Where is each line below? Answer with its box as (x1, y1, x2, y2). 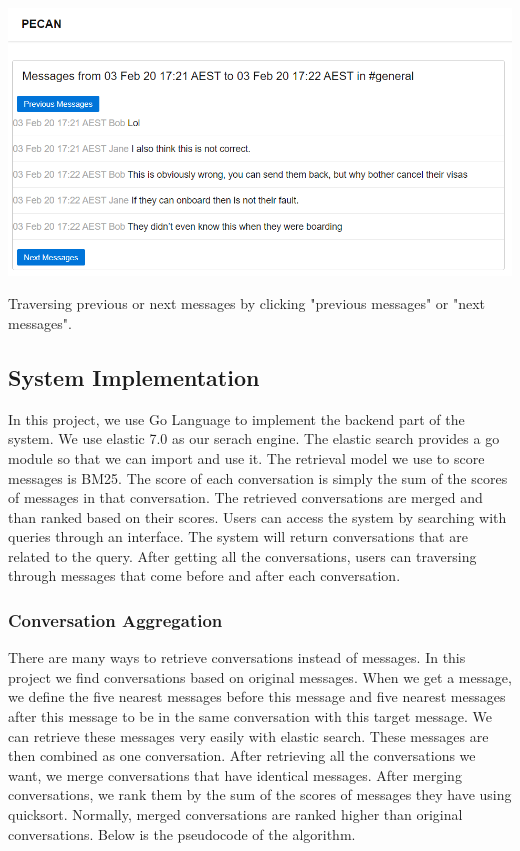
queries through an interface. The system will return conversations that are (8, 526, 468, 547)
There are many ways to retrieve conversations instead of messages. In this (8, 647, 466, 668)
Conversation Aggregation (8, 608, 223, 632)
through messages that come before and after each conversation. (8, 565, 401, 586)
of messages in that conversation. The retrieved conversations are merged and (8, 487, 483, 508)
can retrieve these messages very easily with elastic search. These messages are (8, 725, 489, 746)
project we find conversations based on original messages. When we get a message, (8, 666, 512, 687)
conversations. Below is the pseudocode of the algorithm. (8, 823, 356, 844)
